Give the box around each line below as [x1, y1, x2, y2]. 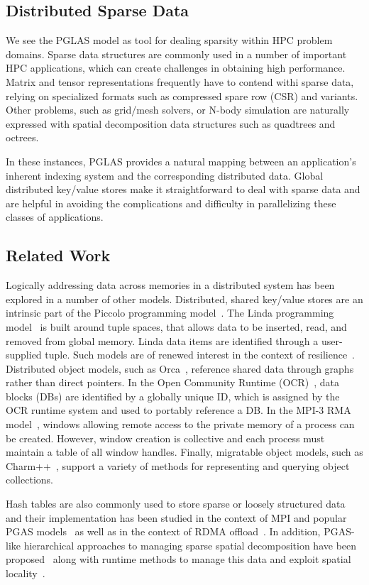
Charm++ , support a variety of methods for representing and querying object [6, 458, 350, 473]
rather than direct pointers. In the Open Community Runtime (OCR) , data [6, 375, 340, 390]
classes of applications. [6, 209, 104, 224]
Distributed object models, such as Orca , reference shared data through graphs [6, 361, 354, 376]
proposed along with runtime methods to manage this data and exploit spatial [6, 552, 351, 567]
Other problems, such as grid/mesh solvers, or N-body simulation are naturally [6, 102, 350, 117]
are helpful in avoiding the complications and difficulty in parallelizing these [6, 195, 336, 210]
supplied [6, 347, 42, 362]
